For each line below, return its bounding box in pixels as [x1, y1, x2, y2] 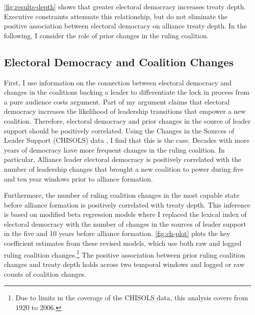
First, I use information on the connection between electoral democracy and [4, 77, 232, 87]
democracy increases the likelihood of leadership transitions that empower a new [4, 106, 246, 116]
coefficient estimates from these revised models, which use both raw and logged [4, 238, 242, 248]
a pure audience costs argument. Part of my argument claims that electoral [4, 96, 230, 106]
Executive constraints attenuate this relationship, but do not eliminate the [4, 11, 228, 21]
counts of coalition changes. [4, 268, 86, 279]
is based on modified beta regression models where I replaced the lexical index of [4, 209, 247, 219]
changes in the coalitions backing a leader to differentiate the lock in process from [4, 87, 250, 97]
